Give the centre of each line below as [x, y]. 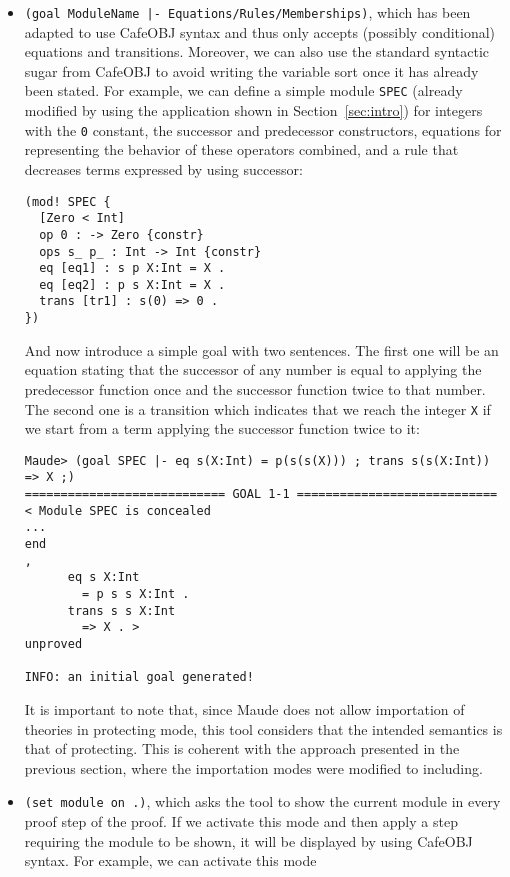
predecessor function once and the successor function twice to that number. [255, 388]
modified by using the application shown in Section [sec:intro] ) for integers [253, 110]
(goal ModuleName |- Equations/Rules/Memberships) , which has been [247, 12]
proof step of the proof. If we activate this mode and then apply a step [241, 821]
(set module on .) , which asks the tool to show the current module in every [262, 801]
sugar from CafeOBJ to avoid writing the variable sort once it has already [251, 70]
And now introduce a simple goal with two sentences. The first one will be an [261, 349]
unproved [53, 644]
